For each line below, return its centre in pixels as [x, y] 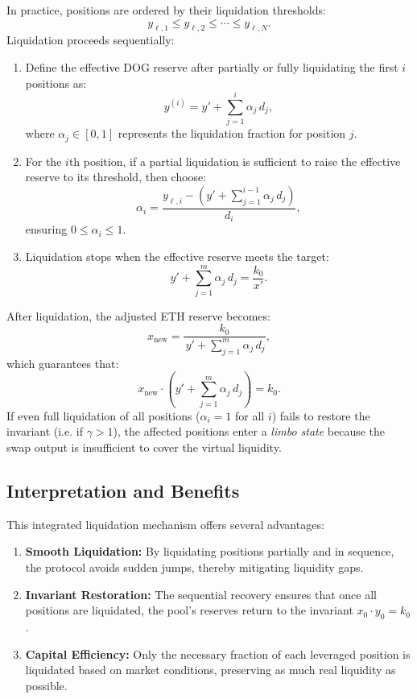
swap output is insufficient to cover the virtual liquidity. [144, 447]
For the [43, 161]
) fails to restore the [321, 415]
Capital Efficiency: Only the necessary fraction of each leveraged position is [218, 654]
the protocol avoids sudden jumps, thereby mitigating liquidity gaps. [194, 567]
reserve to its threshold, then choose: [116, 177]
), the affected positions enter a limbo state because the [249, 431]
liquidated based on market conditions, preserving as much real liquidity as [211, 670]
